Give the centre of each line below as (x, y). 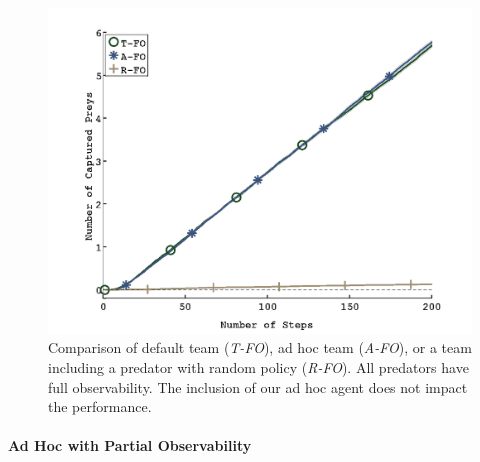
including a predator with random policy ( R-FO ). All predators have (258, 367)
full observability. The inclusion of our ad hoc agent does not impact (258, 386)
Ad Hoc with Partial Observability (130, 445)
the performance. (100, 406)
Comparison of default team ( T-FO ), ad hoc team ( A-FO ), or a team (260, 347)
